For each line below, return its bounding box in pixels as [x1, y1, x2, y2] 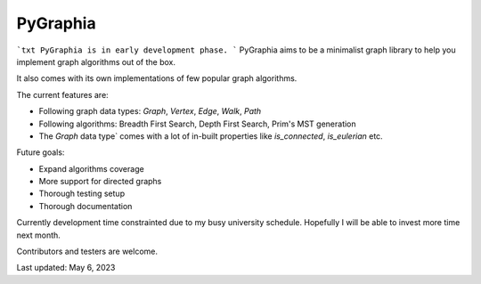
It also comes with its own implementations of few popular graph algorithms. [16, 73, 298, 84]
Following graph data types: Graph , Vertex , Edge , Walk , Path [38, 106, 262, 117]
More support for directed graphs [38, 176, 162, 187]
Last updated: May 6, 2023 [16, 263, 116, 273]
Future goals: [16, 147, 65, 158]
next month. [16, 230, 61, 240]
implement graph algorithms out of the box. [16, 56, 175, 67]
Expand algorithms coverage [38, 163, 144, 174]
